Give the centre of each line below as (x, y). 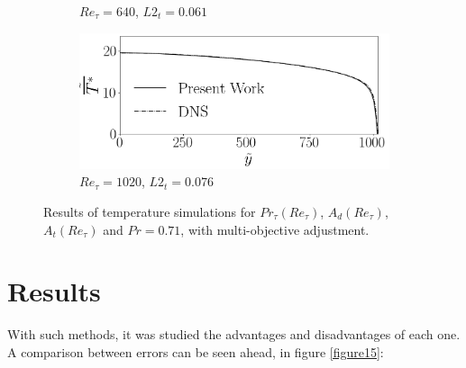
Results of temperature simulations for (150, 211)
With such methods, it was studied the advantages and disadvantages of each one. (234, 334)
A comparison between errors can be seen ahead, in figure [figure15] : (196, 351)
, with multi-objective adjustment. (275, 229)
